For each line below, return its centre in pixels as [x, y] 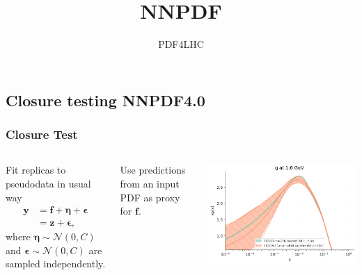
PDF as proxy [150, 197]
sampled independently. [56, 264]
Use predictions [153, 170]
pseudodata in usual [48, 183]
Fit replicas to [36, 170]
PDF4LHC [181, 44]
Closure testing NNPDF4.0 [105, 100]
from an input [150, 183]
